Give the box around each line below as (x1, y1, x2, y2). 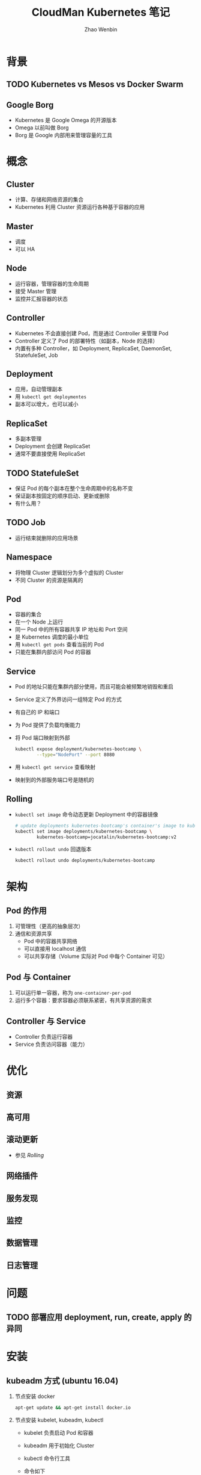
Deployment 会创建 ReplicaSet (14, 443, 91, 450)
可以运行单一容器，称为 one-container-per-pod (14, 989, 131, 997)
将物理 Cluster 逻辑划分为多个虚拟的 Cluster (14, 569, 124, 576)
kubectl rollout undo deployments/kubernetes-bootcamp (14, 858, 155, 864)
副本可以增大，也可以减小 (14, 401, 79, 408)
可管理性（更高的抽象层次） (14, 923, 84, 930)
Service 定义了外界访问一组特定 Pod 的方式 (14, 696, 122, 703)
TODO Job (6, 518, 46, 528)
